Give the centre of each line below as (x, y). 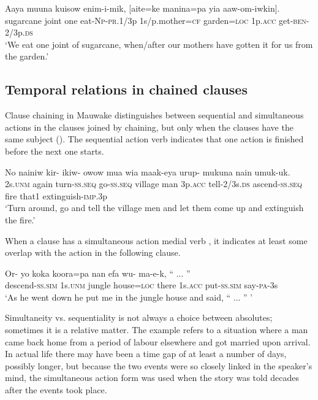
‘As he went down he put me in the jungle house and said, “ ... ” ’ (129, 297)
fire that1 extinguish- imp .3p (56, 195)
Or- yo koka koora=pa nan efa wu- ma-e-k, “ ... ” (98, 273)
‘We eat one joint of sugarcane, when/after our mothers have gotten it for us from (159, 44)
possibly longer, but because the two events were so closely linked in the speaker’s (159, 365)
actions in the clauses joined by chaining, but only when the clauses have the (149, 127)
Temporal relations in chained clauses (126, 89)
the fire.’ (20, 219)
